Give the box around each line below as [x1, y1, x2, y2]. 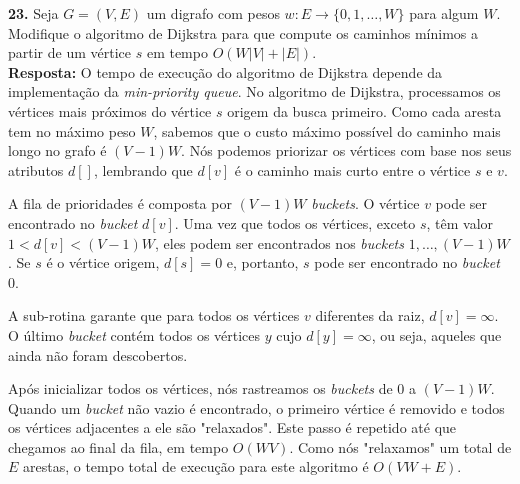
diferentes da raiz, [315, 305, 425, 326]
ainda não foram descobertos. [8, 344, 188, 365]
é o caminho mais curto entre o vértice [234, 159, 471, 180]
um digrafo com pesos [146, 3, 280, 23]
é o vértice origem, [46, 252, 160, 273]
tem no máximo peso [8, 120, 136, 141]
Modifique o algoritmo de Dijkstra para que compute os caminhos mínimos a [8, 22, 479, 43]
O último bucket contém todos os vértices [8, 324, 261, 345]
